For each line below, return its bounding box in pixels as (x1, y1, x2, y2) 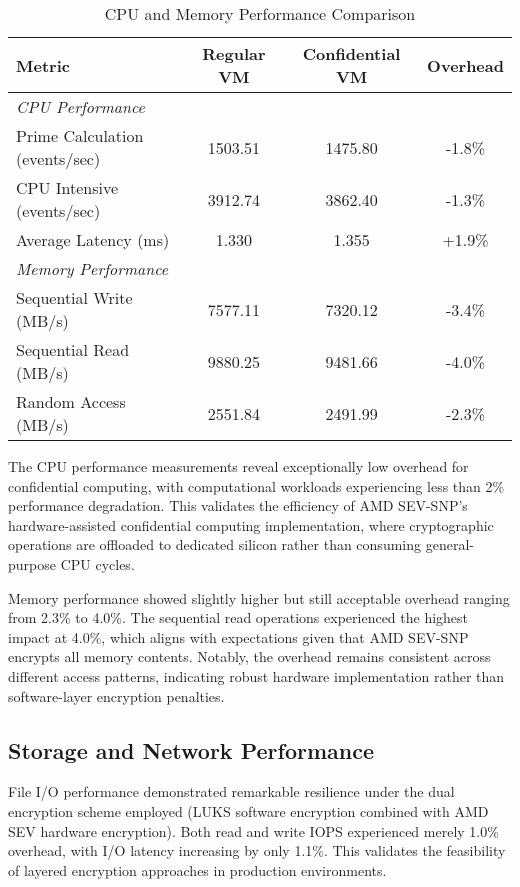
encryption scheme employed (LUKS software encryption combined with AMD (8, 800, 489, 821)
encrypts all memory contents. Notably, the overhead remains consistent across (8, 646, 491, 667)
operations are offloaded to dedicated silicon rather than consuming (8, 534, 422, 555)
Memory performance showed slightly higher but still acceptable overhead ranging (8, 587, 510, 608)
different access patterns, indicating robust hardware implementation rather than (8, 665, 505, 686)
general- (425, 534, 474, 555)
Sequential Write (16, 286, 133, 309)
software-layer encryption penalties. (8, 685, 225, 706)
